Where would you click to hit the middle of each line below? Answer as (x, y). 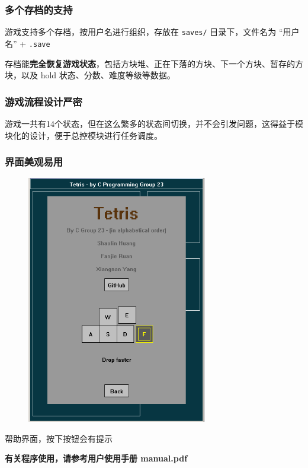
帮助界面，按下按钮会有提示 (59, 438)
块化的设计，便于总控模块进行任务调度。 (84, 135)
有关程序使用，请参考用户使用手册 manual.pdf (96, 458)
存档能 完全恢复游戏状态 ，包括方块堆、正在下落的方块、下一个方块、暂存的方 (154, 63)
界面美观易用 (34, 162)
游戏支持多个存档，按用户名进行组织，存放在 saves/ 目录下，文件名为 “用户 (152, 32)
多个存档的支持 (39, 9)
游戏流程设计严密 (44, 101)
